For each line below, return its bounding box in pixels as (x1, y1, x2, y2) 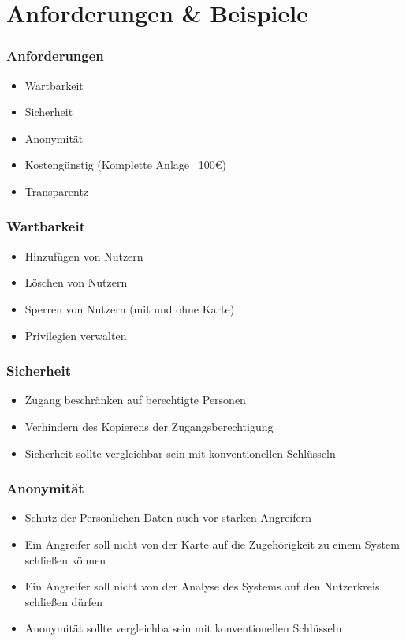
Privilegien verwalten (24, 327, 127, 343)
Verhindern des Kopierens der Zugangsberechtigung (24, 418, 274, 434)
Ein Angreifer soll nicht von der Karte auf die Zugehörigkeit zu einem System (24, 535, 400, 552)
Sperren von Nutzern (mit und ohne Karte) (24, 300, 235, 317)
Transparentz (24, 182, 89, 199)
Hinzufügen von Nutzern (24, 247, 143, 264)
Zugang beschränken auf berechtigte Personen (24, 392, 246, 408)
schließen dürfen (24, 593, 102, 609)
